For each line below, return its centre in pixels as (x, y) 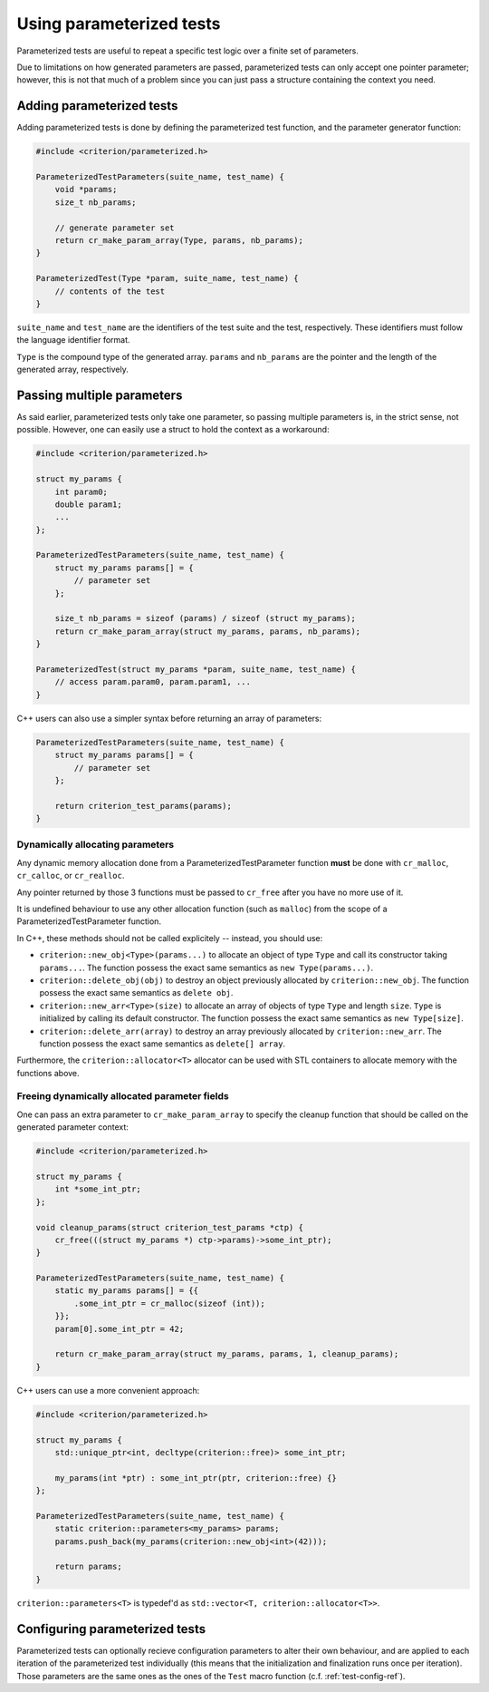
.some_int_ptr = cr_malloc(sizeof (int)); (170, 1303)
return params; (88, 1567)
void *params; (86, 190)
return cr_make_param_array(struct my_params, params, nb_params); (208, 631)
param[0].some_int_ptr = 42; (120, 1329)
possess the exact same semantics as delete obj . (136, 993)
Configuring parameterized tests (111, 1629)
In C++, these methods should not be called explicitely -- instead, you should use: (170, 938)
